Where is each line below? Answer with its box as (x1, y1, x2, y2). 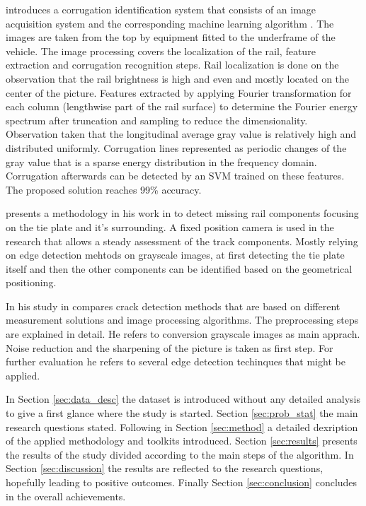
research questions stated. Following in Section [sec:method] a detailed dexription (6, 419, 358, 434)
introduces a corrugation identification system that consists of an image (6, 2, 316, 16)
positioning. (6, 275, 57, 290)
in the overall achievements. (6, 488, 126, 503)
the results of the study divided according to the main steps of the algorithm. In (6, 447, 354, 461)
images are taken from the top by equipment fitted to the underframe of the (6, 30, 336, 45)
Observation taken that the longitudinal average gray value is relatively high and (6, 126, 357, 141)
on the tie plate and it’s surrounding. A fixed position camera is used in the (6, 219, 334, 234)
